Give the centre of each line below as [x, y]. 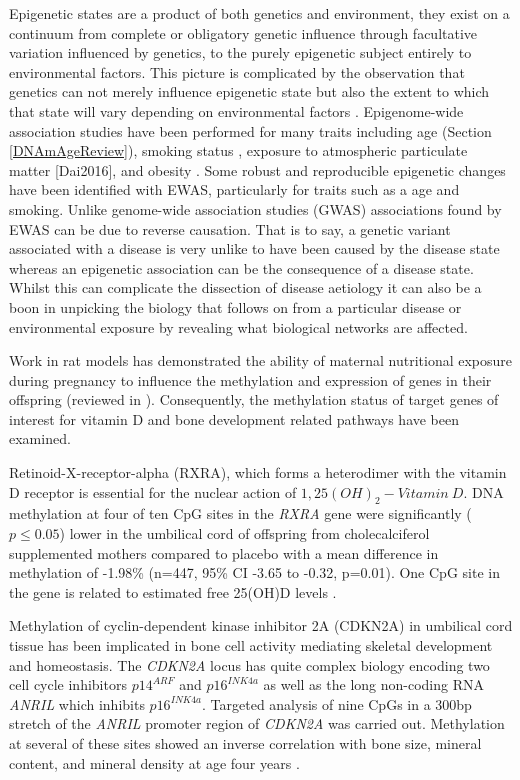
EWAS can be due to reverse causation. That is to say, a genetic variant [230, 228]
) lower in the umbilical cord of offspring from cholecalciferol [244, 533]
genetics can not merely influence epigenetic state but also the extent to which [249, 91]
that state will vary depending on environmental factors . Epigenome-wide [236, 110]
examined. [40, 438]
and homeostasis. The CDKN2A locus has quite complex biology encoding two [249, 664]
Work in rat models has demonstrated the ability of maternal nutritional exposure [261, 360]
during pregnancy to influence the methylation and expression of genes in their [250, 379]
